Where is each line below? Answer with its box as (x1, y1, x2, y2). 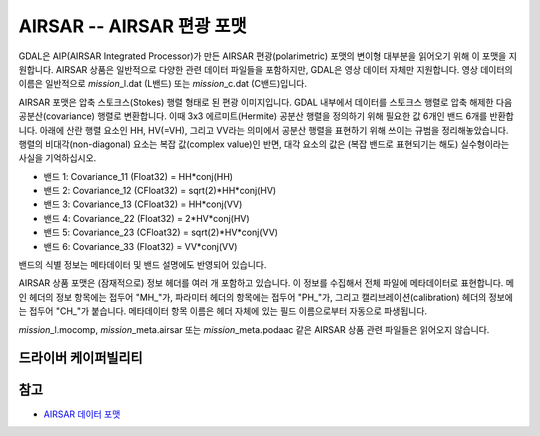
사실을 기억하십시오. (18, 152, 97, 164)
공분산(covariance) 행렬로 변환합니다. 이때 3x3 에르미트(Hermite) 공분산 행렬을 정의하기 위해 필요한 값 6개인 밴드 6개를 (18, 110, 488, 122)
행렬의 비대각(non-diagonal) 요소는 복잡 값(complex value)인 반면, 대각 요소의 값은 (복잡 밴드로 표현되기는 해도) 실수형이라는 (18, 138, 510, 150)
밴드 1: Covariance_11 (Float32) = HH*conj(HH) (43, 170, 234, 182)
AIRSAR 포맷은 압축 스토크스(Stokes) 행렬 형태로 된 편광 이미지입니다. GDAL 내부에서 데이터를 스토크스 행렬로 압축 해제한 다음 (18, 96, 513, 108)
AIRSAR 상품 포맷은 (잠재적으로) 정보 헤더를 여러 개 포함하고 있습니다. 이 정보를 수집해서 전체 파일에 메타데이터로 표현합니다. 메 (18, 277, 515, 289)
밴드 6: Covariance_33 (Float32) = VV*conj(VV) (43, 240, 238, 252)
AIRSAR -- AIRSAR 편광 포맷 (18, 15, 247, 37)
